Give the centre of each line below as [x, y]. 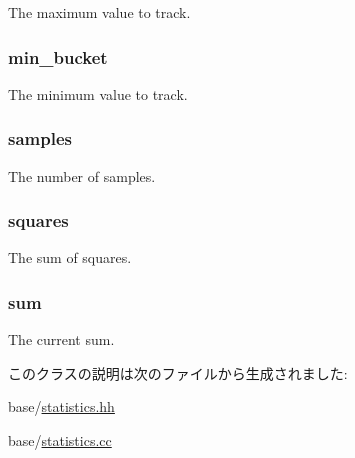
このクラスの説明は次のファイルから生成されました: [178, 372]
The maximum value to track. [99, 12]
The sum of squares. [70, 257]
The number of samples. [82, 175]
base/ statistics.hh [61, 406]
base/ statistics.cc [60, 440]
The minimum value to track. [98, 93]
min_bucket [58, 56]
